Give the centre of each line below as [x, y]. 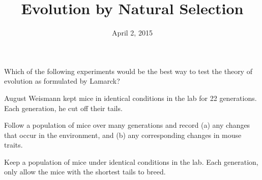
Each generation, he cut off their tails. [63, 108]
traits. [13, 145]
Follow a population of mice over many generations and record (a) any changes [127, 125]
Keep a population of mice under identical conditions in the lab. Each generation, [131, 161]
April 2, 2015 [132, 33]
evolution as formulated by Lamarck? [62, 81]
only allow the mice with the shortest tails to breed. [85, 172]
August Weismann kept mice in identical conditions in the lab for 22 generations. [130, 98]
